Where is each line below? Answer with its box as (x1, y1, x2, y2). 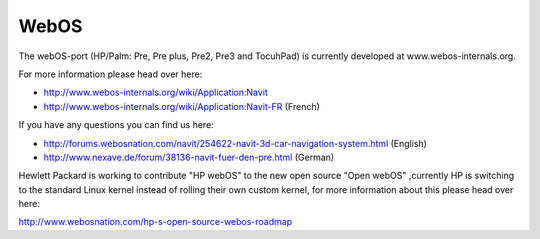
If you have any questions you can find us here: (18, 119, 214, 131)
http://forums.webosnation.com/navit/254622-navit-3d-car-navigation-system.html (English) (43, 137, 427, 149)
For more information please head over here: (18, 68, 203, 80)
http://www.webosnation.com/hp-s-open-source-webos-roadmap (18, 216, 293, 228)
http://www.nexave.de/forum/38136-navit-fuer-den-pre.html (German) (43, 151, 335, 163)
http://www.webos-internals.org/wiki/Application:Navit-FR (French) (43, 100, 320, 112)
